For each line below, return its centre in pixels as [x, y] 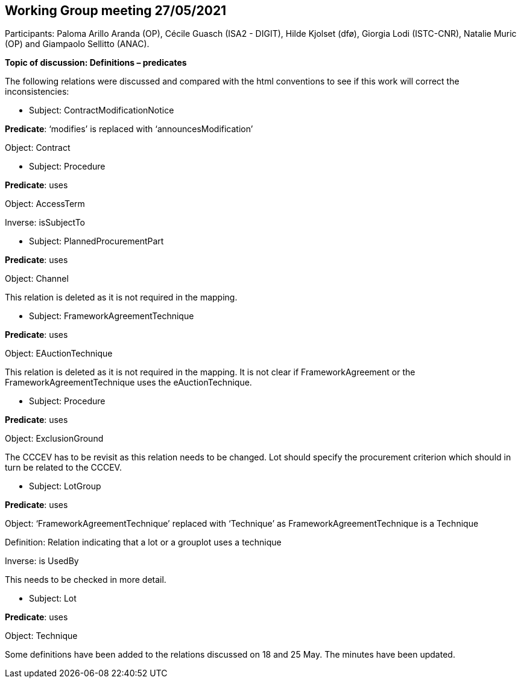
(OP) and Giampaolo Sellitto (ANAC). [77, 44]
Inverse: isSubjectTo [45, 223]
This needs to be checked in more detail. [86, 580]
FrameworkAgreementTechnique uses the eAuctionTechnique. [128, 383]
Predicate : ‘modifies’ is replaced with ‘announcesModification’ [129, 129]
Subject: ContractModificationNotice [102, 110]
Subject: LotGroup [65, 486]
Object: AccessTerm [45, 204]
